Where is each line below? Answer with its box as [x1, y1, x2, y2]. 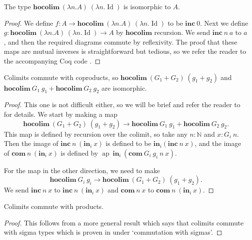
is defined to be [106, 138, 151, 148]
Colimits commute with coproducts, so [4, 72, 118, 82]
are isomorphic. [101, 82, 147, 93]
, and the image [194, 138, 241, 148]
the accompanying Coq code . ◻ [4, 55, 101, 65]
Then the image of [4, 138, 59, 148]
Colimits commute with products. [4, 201, 104, 211]
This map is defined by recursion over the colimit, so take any [4, 128, 188, 139]
